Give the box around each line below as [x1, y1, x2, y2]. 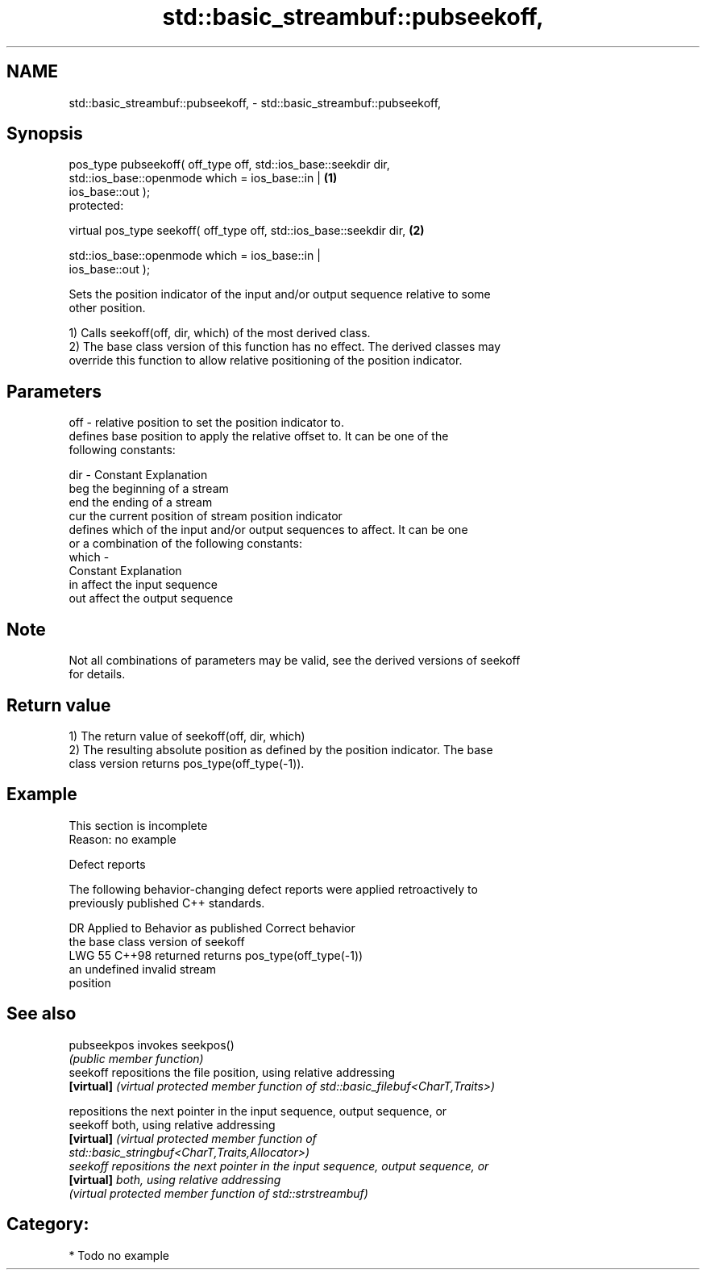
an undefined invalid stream [69, 961, 217, 976]
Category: [6, 1214, 89, 1235]
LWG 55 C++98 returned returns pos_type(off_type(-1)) [69, 948, 363, 962]
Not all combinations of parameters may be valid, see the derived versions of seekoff [69, 653, 521, 668]
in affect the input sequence [69, 578, 218, 592]
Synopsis [6, 123, 83, 144]
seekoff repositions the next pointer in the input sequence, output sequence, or [69, 1158, 489, 1173]
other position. [69, 301, 146, 315]
